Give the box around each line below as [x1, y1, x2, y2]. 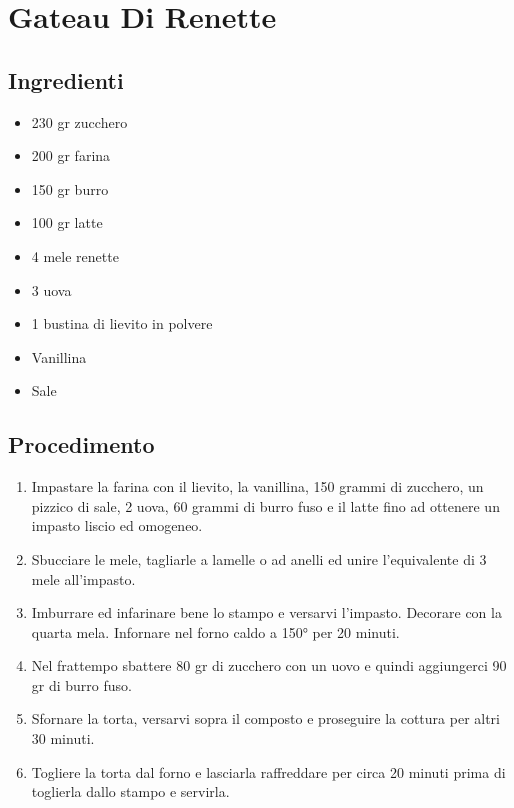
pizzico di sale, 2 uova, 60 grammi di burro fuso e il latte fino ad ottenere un [31, 495, 500, 516]
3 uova [31, 279, 72, 300]
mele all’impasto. [31, 568, 136, 589]
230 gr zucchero [31, 111, 128, 132]
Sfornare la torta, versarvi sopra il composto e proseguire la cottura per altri [31, 708, 500, 729]
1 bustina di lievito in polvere [31, 313, 213, 334]
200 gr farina [31, 145, 111, 166]
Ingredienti [8, 64, 124, 95]
